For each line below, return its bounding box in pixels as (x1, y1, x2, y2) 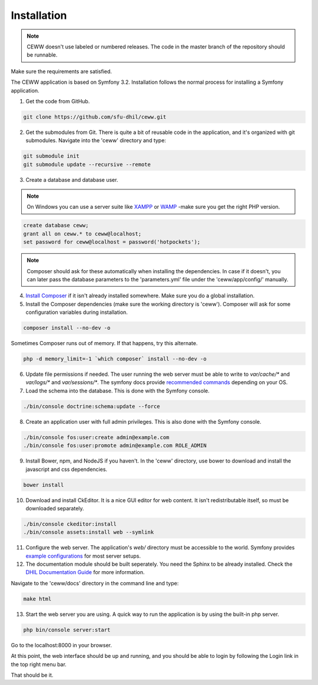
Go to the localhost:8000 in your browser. (11, 641, 112, 648)
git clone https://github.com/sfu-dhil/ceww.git (23, 113, 167, 120)
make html (23, 595, 52, 602)
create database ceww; (23, 222, 89, 229)
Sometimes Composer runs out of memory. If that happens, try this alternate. (11, 340, 198, 347)
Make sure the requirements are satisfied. (11, 68, 112, 75)
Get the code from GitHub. (25, 97, 90, 104)
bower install (23, 481, 64, 488)
